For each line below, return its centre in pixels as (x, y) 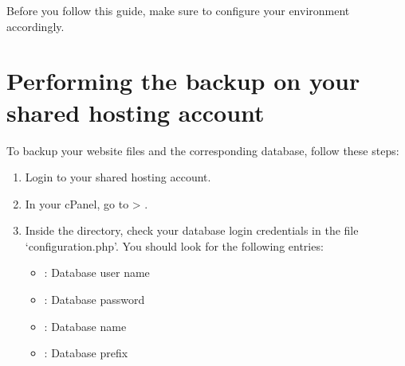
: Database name (85, 326)
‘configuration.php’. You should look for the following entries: (174, 245)
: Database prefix (86, 353)
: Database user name (97, 273)
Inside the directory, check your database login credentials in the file (192, 230)
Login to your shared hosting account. (118, 177)
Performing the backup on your (183, 81)
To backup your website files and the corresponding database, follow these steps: (203, 150)
